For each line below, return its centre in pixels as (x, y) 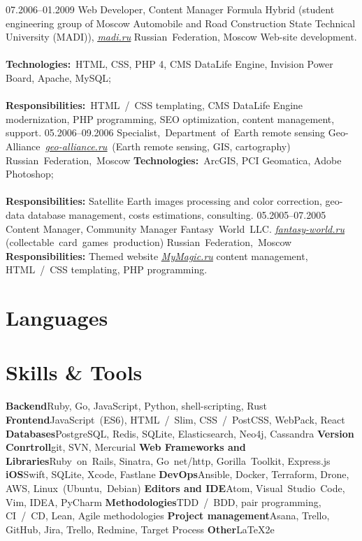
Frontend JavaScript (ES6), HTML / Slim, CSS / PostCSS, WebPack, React (175, 419)
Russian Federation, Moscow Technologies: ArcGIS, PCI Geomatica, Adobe (174, 160)
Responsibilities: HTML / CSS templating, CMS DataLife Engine (154, 105)
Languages (57, 318)
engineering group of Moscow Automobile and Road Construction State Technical (181, 23)
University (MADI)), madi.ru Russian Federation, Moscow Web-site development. (181, 37)
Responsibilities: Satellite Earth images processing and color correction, (164, 201)
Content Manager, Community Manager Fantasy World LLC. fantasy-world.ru (175, 228)
